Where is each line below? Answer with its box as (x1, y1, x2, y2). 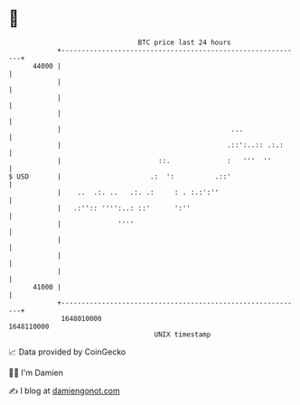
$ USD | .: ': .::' (8, 171, 231, 181)
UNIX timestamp (154, 329, 211, 339)
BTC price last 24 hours (137, 38, 231, 47)
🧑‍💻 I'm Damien (8, 367, 64, 378)
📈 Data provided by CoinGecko (8, 346, 127, 357)
